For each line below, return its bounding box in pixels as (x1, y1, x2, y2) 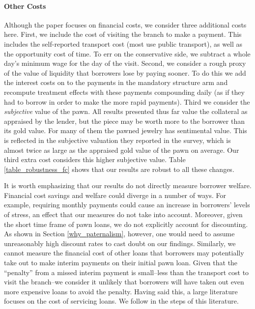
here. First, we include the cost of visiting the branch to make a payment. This (4, 29, 242, 39)
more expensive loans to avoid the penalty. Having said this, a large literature (4, 286, 238, 296)
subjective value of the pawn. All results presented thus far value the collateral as (4, 106, 248, 116)
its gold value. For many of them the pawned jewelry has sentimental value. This (4, 125, 247, 136)
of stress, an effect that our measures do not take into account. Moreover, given (4, 209, 243, 220)
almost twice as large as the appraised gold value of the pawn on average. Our (4, 144, 239, 155)
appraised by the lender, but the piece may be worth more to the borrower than (4, 115, 245, 126)
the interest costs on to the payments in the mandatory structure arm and (4, 77, 228, 87)
